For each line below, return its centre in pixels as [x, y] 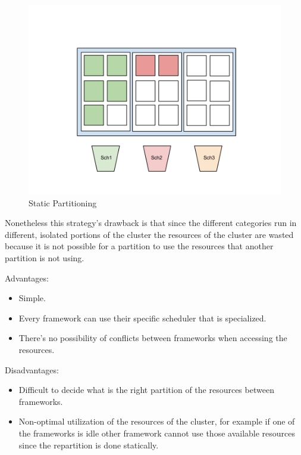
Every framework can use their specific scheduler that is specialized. [142, 318]
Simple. [32, 298]
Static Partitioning [63, 202]
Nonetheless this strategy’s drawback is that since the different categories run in [151, 223]
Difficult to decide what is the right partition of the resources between [146, 390]
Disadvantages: [32, 369]
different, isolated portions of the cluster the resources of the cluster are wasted [149, 234]
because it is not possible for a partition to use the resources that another [139, 246]
